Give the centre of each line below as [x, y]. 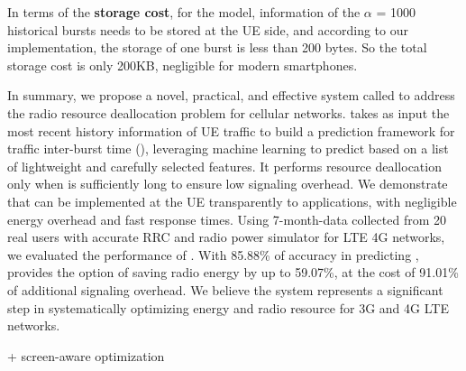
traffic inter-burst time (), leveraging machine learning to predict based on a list [228, 148]
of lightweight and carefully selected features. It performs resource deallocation [224, 166]
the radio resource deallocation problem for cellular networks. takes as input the [228, 112]
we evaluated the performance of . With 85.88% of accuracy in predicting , [213, 254]
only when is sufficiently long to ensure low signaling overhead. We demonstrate [228, 184]
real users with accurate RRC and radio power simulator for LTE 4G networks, [226, 237]
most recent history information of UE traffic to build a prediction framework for [231, 130]
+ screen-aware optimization [86, 355]
